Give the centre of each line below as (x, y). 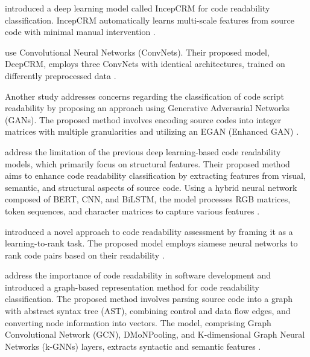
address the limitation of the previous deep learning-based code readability (143, 151)
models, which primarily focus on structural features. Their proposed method (147, 163)
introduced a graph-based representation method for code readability (132, 287)
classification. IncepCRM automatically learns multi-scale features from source (150, 20)
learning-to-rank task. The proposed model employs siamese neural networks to (151, 243)
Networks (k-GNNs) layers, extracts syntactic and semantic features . (133, 346)
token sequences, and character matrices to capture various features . (132, 211)
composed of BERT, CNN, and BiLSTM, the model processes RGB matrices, (148, 199)
